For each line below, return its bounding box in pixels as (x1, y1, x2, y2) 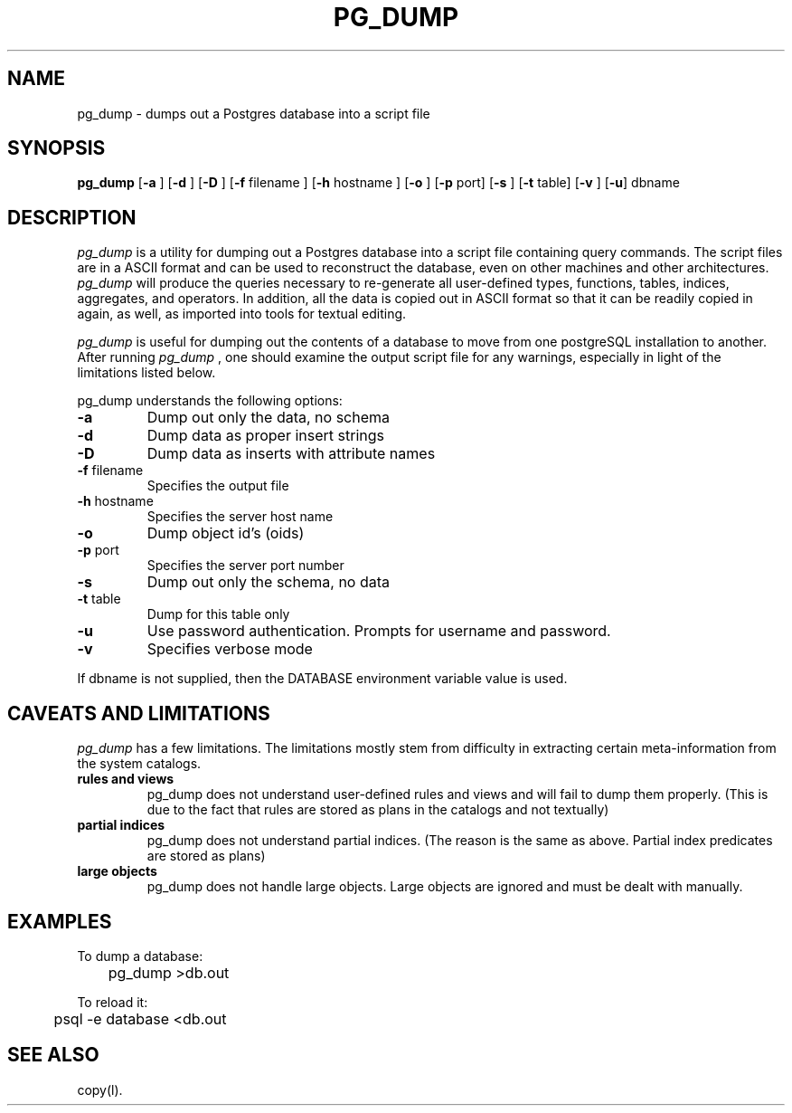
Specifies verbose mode (146, 640, 313, 659)
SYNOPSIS (7, 137, 106, 160)
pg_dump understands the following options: (77, 393, 343, 409)
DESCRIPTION (7, 205, 137, 229)
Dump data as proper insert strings (146, 426, 384, 445)
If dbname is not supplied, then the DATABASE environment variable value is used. (77, 671, 568, 687)
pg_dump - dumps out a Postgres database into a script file (77, 105, 430, 121)
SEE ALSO (7, 1043, 99, 1067)
